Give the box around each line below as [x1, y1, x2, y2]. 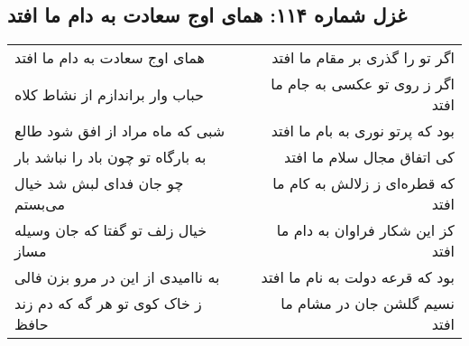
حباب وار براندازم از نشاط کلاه [14, 83, 204, 105]
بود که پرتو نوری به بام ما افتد [271, 120, 455, 142]
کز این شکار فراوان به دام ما [276, 220, 455, 241]
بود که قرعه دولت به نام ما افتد [261, 267, 455, 288]
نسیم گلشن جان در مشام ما [280, 293, 455, 314]
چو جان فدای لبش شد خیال [14, 173, 184, 194]
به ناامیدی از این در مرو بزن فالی [14, 267, 220, 288]
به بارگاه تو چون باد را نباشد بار [14, 146, 207, 168]
